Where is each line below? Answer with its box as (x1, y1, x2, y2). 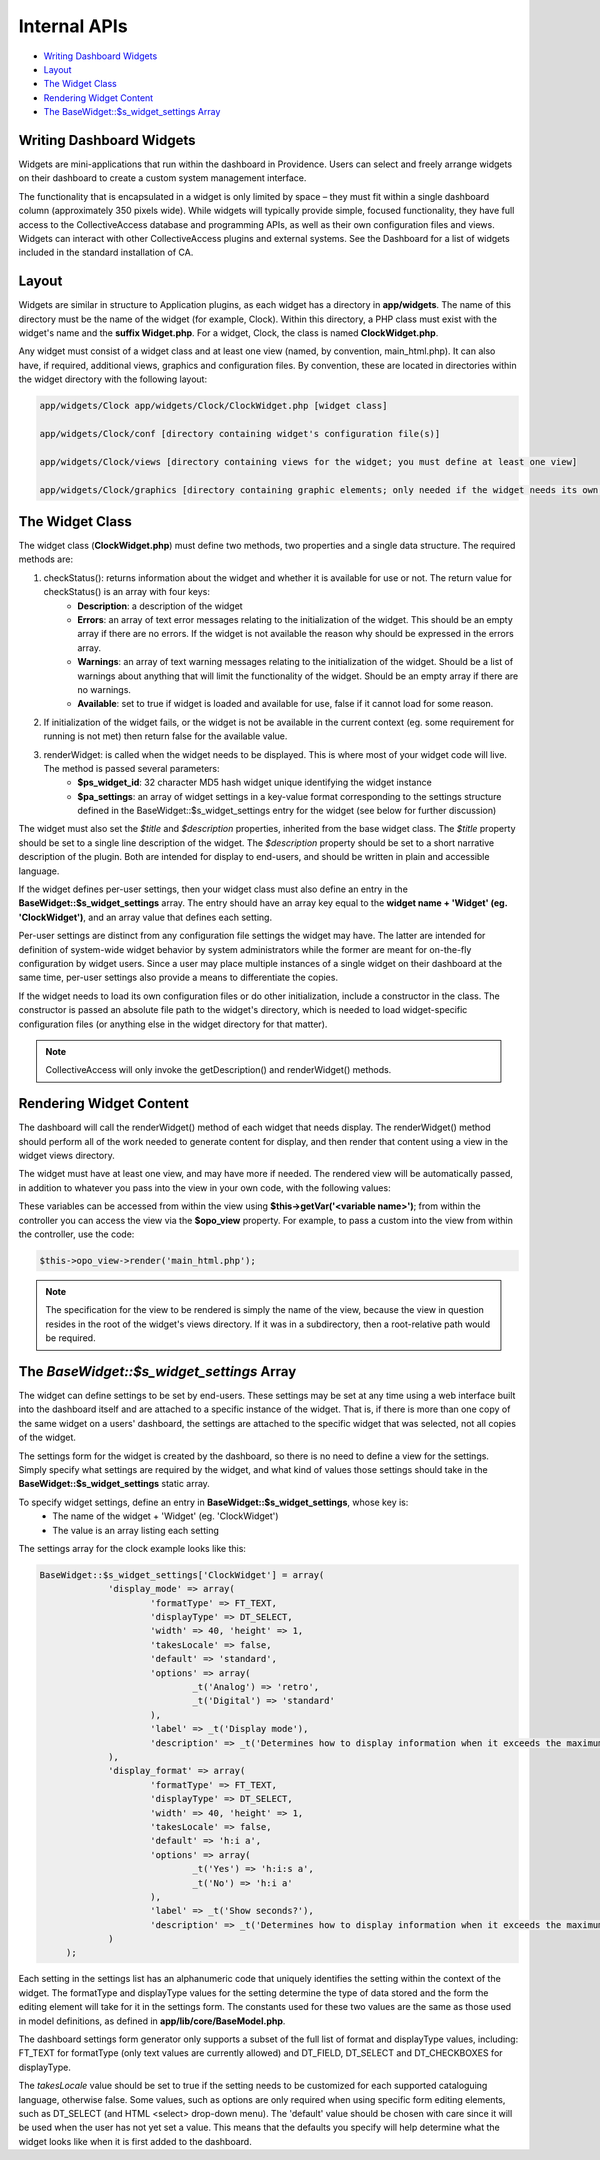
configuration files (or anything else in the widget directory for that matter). (18, 1018, 328, 1030)
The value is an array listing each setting (52, 1524, 219, 1536)
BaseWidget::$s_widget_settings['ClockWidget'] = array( (39, 1569, 325, 1580)
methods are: (18, 553, 74, 565)
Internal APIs (18, 15, 129, 37)
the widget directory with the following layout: (18, 373, 208, 385)
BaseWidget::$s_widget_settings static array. (18, 1478, 210, 1490)
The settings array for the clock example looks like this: (18, 1542, 247, 1554)
